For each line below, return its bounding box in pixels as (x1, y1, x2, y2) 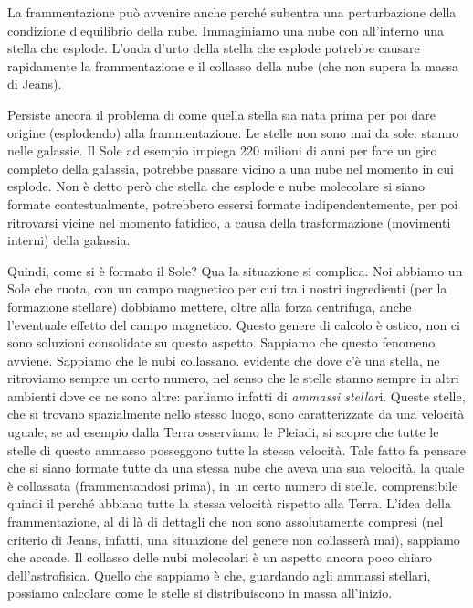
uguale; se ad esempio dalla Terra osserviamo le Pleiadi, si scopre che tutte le (7, 422, 439, 442)
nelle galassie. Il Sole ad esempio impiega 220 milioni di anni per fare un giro (7, 141, 437, 160)
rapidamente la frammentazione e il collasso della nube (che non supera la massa (7, 56, 458, 75)
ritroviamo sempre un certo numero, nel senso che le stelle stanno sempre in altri (7, 368, 459, 388)
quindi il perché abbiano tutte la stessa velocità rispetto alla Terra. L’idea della (7, 494, 452, 513)
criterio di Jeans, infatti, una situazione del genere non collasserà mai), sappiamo (7, 529, 460, 549)
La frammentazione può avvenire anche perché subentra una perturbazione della (7, 3, 457, 21)
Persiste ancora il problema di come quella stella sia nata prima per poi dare (7, 104, 436, 123)
